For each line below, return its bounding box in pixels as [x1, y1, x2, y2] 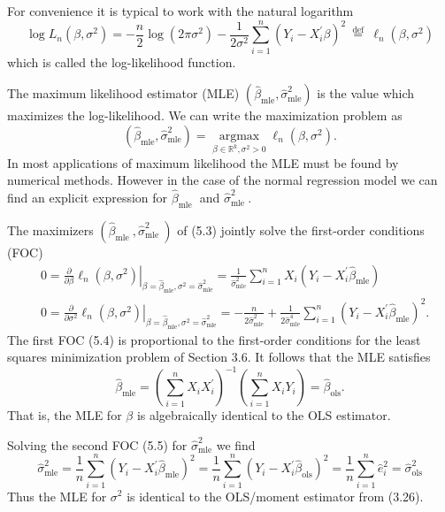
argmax [219, 129, 260, 142]
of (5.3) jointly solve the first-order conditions [177, 220, 425, 239]
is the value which [317, 84, 415, 103]
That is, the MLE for [7, 406, 122, 424]
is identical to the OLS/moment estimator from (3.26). [127, 486, 424, 505]
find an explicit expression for [7, 188, 168, 207]
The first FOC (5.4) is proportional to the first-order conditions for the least [7, 330, 421, 348]
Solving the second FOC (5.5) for [7, 435, 188, 454]
